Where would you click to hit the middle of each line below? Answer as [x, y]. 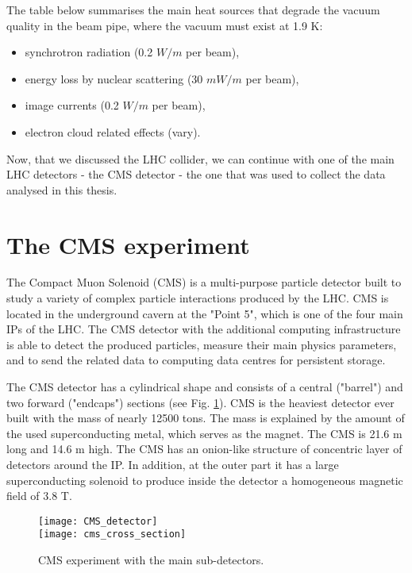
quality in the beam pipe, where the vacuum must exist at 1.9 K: [165, 25]
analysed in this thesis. [62, 189]
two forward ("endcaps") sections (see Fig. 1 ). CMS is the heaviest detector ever [200, 402]
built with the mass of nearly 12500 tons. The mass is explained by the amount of [206, 418]
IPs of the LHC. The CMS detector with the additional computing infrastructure [204, 329]
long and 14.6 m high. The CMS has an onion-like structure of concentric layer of [204, 449]
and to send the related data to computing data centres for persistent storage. [196, 360]
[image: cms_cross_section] [112, 535]
